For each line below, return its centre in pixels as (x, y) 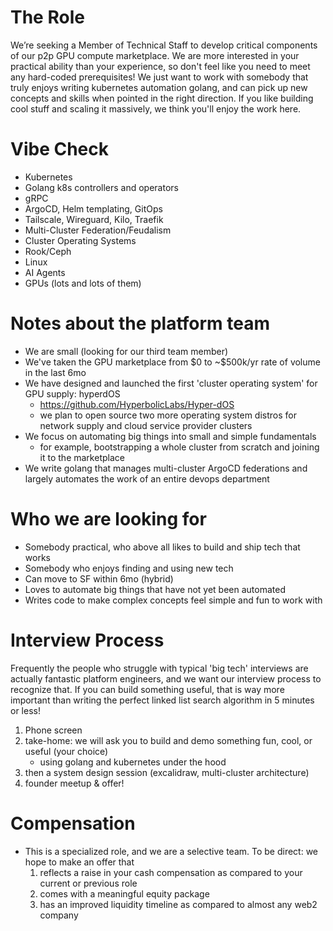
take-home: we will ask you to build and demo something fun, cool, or (168, 740)
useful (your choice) (66, 751)
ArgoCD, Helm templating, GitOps (93, 208)
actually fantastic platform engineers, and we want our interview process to (166, 678)
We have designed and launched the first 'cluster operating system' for (171, 383)
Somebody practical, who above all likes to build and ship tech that (162, 547)
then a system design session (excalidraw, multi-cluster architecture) (167, 772)
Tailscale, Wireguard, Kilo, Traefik (94, 219)
